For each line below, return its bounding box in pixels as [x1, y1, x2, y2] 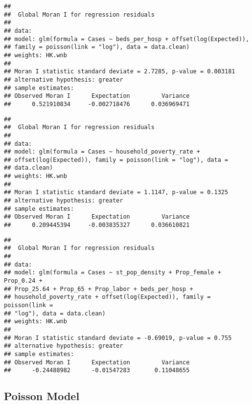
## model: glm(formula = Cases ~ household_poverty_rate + [4, 148, 200, 156]
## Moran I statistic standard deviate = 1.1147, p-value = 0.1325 [4, 189, 229, 196]
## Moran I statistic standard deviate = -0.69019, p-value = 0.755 [4, 334, 232, 341]
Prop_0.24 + [4, 277, 43, 284]
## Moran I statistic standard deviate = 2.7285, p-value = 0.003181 [4, 68, 235, 75]
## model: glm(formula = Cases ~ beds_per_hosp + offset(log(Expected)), [4, 35, 250, 43]
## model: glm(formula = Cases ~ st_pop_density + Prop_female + [4, 269, 221, 276]
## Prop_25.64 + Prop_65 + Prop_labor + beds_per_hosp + [4, 285, 193, 292]
